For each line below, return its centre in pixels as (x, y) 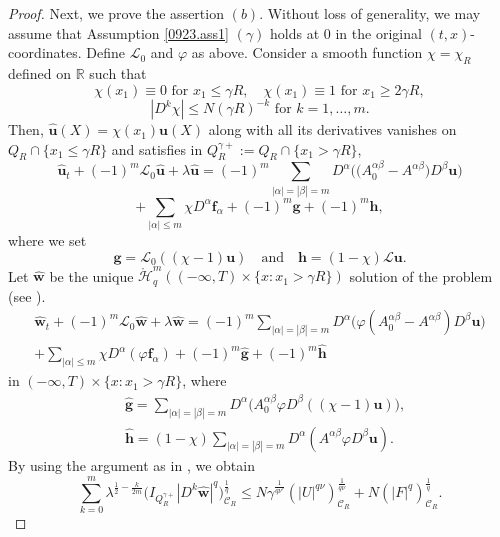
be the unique (91, 275)
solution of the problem (421, 275)
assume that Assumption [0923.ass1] (118, 32)
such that (118, 72)
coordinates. (45, 52)
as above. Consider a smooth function (307, 52)
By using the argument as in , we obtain (131, 465)
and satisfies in (157, 148)
